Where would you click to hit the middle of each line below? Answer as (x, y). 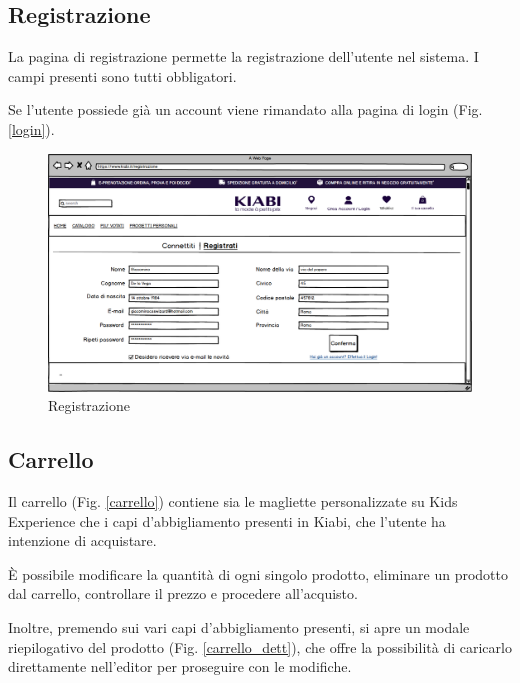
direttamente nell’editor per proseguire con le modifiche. (180, 666)
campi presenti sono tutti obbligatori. (122, 75)
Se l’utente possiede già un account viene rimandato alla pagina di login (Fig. (245, 109)
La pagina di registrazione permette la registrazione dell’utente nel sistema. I (243, 56)
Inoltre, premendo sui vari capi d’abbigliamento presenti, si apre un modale (239, 627)
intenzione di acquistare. (82, 540)
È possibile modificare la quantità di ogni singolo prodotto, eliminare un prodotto (258, 573)
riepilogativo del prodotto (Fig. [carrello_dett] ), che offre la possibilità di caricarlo (260, 646)
